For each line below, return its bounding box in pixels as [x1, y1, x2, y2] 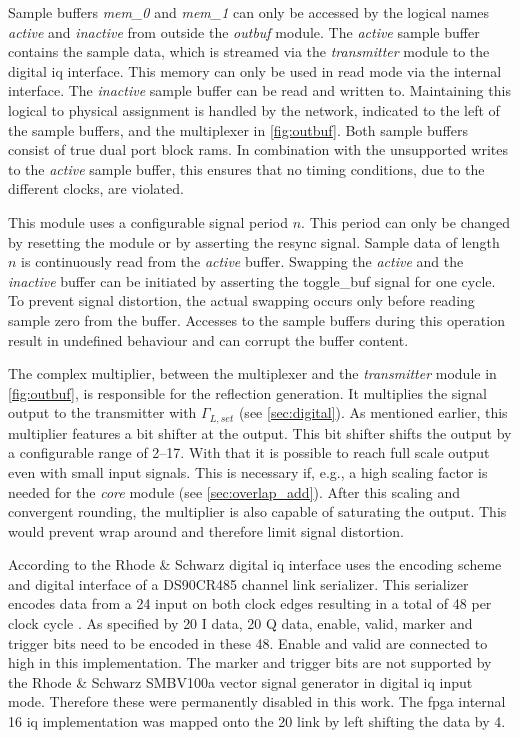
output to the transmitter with [8, 402, 197, 423]
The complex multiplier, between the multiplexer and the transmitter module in [8, 363, 497, 384]
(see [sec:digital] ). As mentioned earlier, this [238, 402, 508, 423]
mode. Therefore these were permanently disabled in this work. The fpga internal [8, 691, 506, 712]
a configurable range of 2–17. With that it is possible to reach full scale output [8, 442, 490, 463]
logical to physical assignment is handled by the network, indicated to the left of [8, 99, 500, 120]
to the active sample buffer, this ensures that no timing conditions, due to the [8, 158, 485, 179]
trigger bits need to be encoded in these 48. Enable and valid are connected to [8, 632, 488, 653]
